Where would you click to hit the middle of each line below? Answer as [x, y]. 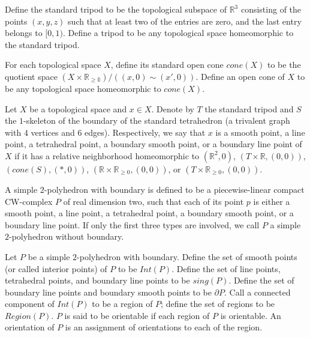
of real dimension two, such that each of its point [154, 201]
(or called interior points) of [56, 268]
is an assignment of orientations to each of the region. [164, 327]
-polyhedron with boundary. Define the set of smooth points [187, 256]
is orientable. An [251, 315]
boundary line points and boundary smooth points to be [108, 292]
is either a [272, 201]
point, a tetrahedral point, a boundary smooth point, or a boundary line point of [154, 144]
